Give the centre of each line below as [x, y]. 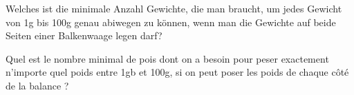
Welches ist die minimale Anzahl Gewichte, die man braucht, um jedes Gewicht [174, 8]
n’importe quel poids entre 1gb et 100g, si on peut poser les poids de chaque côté [177, 72]
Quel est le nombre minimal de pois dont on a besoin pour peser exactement [167, 58]
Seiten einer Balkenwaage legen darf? [84, 35]
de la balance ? [37, 85]
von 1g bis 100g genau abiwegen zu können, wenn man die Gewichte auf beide [171, 22]
